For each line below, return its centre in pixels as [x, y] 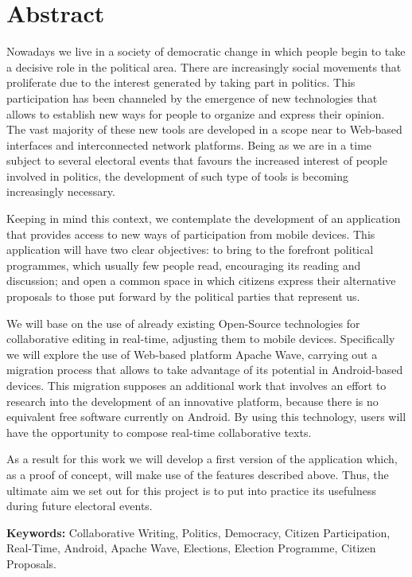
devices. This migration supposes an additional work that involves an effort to [196, 385]
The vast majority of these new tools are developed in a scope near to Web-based [204, 129]
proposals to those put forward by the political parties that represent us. [183, 296]
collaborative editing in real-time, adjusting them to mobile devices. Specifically [201, 339]
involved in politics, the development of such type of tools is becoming [178, 175]
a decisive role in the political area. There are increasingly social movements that [204, 66]
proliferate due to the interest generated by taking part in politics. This [181, 82]
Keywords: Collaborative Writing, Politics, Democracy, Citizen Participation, [198, 532]
